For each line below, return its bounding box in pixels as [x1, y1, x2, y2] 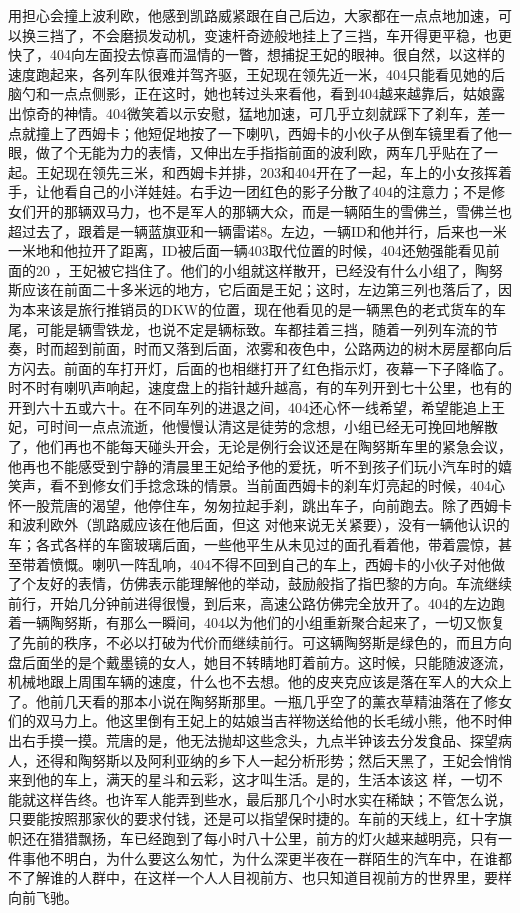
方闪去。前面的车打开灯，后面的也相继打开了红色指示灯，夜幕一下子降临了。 [8, 357, 512, 378]
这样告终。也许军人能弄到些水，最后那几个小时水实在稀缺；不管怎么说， [35, 788, 512, 809]
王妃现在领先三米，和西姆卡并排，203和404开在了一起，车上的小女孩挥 [35, 161, 498, 182]
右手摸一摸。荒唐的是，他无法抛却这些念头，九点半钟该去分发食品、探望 [21, 729, 498, 750]
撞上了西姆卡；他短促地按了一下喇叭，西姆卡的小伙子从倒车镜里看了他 [35, 122, 498, 143]
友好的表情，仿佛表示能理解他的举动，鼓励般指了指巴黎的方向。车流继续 [35, 573, 512, 594]
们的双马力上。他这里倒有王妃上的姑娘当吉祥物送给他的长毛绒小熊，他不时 [8, 710, 498, 731]
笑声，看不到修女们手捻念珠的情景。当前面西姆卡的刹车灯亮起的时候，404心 [8, 475, 505, 496]
